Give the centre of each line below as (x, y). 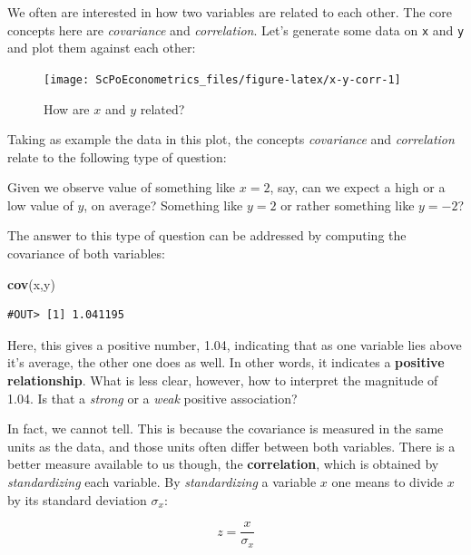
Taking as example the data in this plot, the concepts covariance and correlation (231, 139)
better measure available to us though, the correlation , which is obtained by (223, 464)
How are (67, 108)
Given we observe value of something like (122, 187)
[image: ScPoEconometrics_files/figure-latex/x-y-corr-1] (222, 79)
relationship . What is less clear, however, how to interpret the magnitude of (223, 380)
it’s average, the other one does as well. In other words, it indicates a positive (226, 362)
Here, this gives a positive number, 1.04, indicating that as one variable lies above (235, 344)
